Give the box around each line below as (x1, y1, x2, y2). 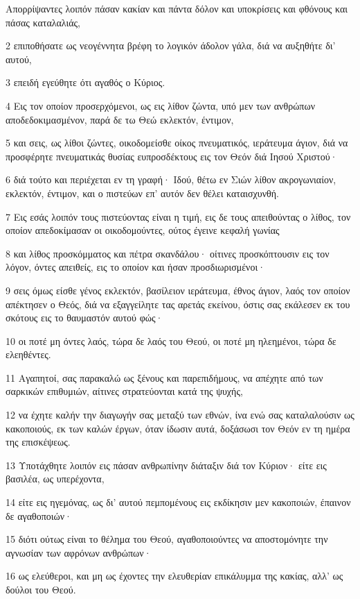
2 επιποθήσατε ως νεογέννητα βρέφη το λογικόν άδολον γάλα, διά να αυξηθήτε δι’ (6, 38, 336, 53)
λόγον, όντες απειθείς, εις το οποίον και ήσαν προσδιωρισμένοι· (6, 260, 266, 274)
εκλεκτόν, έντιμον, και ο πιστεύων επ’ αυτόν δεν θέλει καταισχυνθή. (6, 185, 280, 200)
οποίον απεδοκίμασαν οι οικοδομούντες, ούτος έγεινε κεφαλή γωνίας (6, 223, 280, 237)
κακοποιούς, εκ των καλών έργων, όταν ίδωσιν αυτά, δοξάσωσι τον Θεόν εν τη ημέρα (6, 421, 350, 435)
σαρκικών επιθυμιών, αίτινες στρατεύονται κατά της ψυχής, (6, 384, 243, 398)
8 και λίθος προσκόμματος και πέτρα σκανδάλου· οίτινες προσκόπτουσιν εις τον (6, 246, 330, 260)
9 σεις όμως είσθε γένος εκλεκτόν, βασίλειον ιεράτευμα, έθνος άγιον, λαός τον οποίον (6, 282, 350, 297)
